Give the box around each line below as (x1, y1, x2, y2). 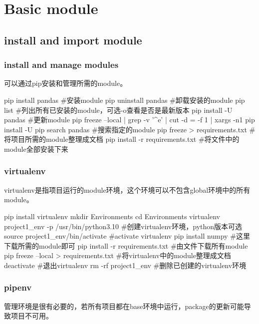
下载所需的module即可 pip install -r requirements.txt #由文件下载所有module (4, 240, 248, 251)
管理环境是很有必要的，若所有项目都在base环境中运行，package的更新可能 (4, 301, 244, 311)
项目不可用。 (10, 311, 53, 321)
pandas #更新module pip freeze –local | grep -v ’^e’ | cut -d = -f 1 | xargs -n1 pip (4, 114, 255, 125)
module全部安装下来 (4, 143, 68, 154)
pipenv (4, 281, 32, 294)
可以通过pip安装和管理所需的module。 (4, 78, 127, 88)
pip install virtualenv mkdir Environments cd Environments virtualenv (4, 211, 220, 221)
